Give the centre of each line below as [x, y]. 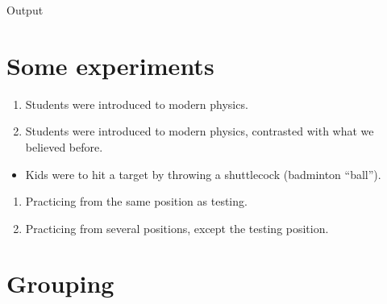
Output [25, 10]
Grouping [60, 283]
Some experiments [110, 65]
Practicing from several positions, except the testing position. [177, 228]
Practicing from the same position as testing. [136, 201]
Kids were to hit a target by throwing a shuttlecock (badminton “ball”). [203, 174]
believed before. [64, 146]
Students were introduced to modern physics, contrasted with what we [200, 131]
